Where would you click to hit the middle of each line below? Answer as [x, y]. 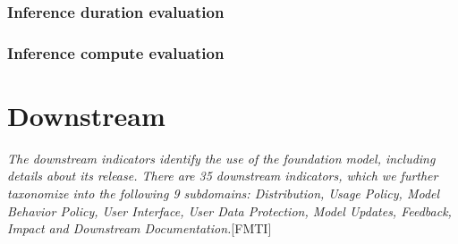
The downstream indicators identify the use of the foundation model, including [221, 158]
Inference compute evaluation [116, 52]
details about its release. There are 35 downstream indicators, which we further [223, 176]
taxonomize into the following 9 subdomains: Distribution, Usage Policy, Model [224, 193]
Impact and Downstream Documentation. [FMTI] [140, 228]
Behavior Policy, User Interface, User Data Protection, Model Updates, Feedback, [229, 210]
